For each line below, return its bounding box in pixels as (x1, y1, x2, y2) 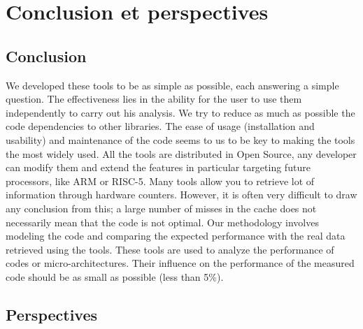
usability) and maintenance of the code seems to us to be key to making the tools (6, 132, 355, 147)
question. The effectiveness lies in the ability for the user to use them (6, 92, 302, 106)
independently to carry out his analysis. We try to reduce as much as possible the (6, 105, 355, 119)
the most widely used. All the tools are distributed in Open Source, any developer (6, 146, 357, 161)
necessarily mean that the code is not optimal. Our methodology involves (6, 214, 319, 229)
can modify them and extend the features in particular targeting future (6, 160, 311, 175)
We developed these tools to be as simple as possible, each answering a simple (6, 78, 339, 92)
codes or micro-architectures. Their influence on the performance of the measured (6, 256, 355, 270)
